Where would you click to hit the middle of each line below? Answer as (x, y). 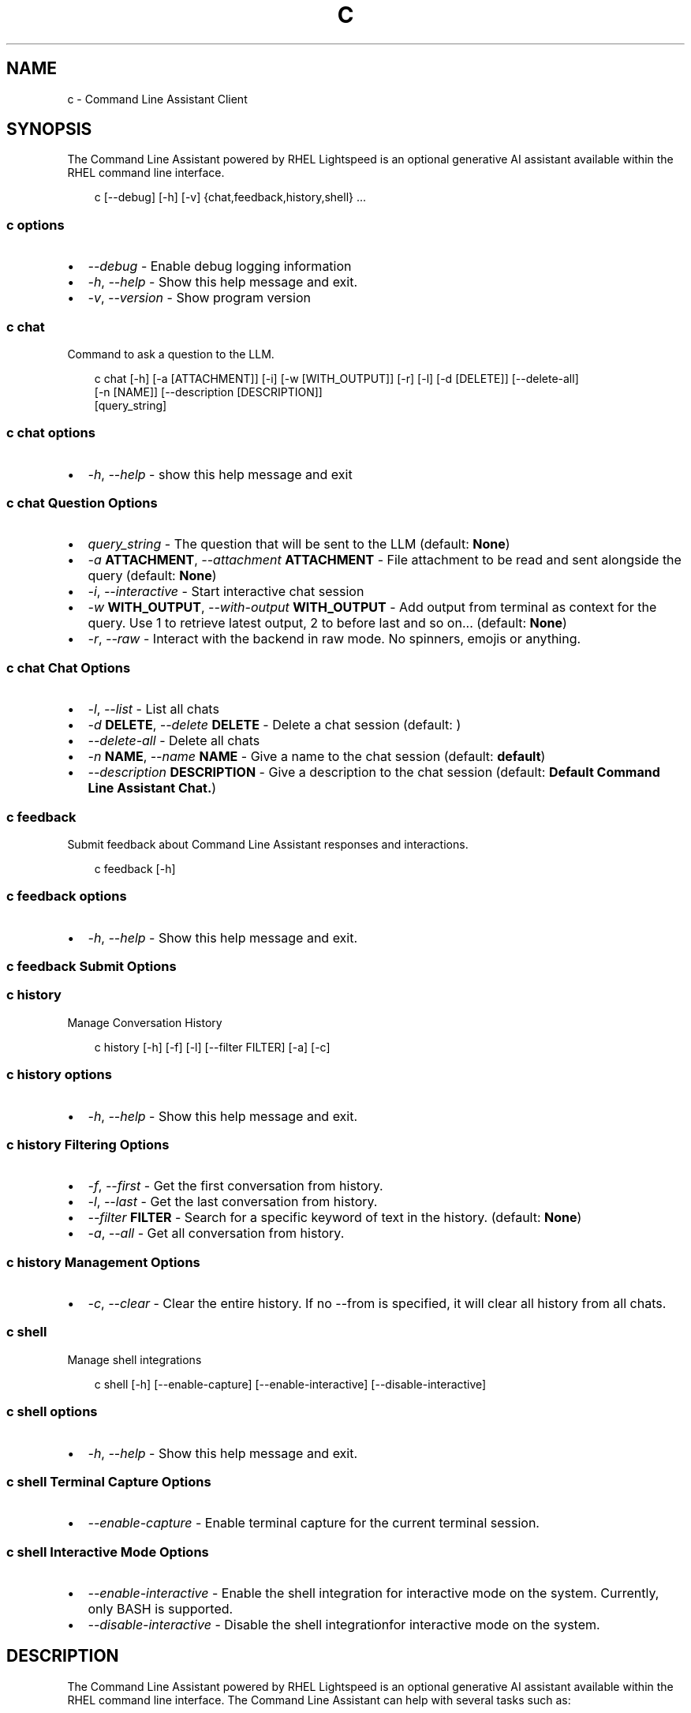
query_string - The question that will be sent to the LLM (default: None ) (299, 544)
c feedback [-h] (135, 868)
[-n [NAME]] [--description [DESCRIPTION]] (208, 392)
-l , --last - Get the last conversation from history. (233, 1202)
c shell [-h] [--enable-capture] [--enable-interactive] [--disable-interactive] (290, 1384)
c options (35, 225)
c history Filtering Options (88, 1144)
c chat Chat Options (69, 667)
